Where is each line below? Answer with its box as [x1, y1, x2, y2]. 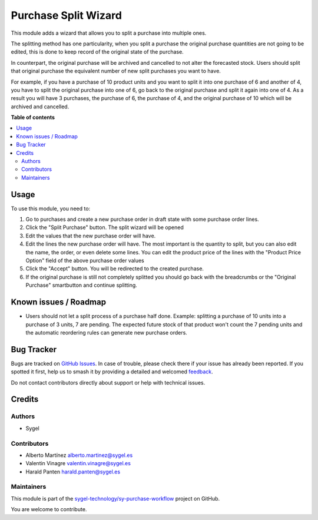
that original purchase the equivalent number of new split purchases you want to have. [11, 68, 221, 75]
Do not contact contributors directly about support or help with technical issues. [11, 379, 206, 386]
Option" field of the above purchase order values [25, 257, 144, 264]
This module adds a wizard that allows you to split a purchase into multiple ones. [11, 29, 207, 37]
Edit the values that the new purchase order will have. [25, 232, 156, 239]
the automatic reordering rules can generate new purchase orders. [25, 329, 188, 336]
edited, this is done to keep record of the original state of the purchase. [11, 48, 184, 55]
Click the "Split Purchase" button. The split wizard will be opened [25, 224, 184, 231]
